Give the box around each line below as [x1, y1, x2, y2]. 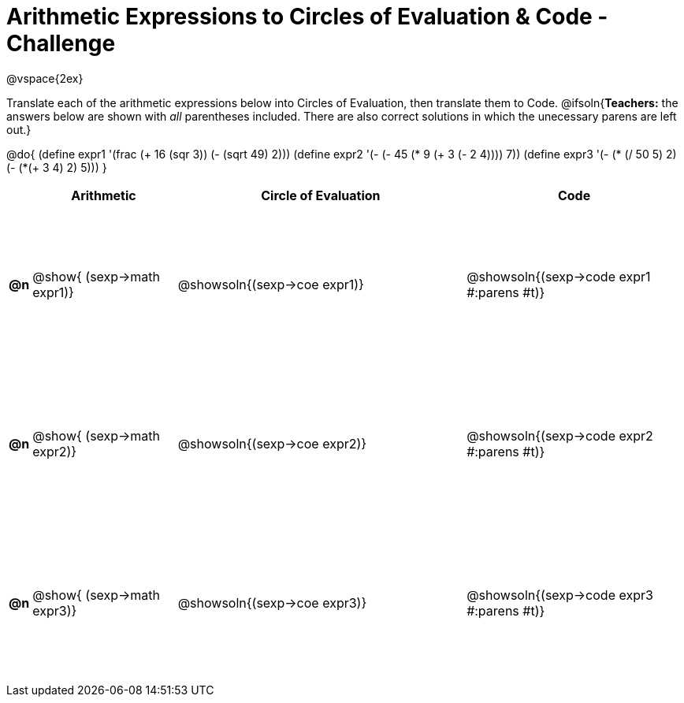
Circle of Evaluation [261, 187, 381, 203]
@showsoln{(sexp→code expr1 [467, 268, 651, 285]
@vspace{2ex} [6, 71, 84, 85]
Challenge [6, 30, 116, 57]
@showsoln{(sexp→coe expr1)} [177, 276, 364, 292]
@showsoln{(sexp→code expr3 [467, 586, 653, 603]
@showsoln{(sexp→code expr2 [467, 427, 653, 444]
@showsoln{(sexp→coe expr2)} [177, 435, 367, 452]
